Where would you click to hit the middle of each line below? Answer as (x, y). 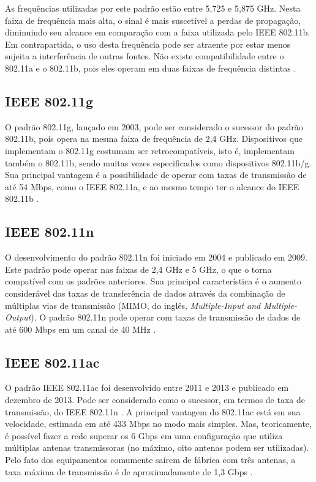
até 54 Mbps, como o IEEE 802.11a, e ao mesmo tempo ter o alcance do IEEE (152, 186)
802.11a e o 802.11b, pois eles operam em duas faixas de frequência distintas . (151, 68)
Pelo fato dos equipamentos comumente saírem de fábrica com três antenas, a (150, 460)
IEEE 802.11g (49, 101)
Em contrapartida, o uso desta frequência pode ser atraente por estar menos (148, 44)
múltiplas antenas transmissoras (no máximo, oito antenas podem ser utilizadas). (157, 447)
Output (18, 317)
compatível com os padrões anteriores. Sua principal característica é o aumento (153, 281)
